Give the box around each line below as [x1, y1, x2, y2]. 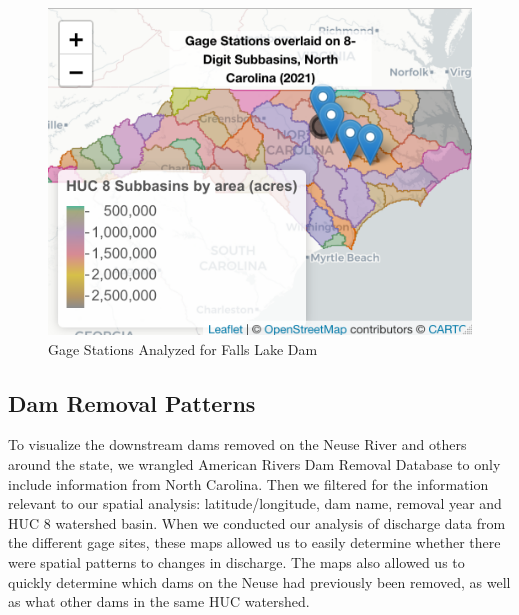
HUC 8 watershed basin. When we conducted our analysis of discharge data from [8, 512, 506, 533]
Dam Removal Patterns [8, 387, 256, 418]
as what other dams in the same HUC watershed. [8, 591, 310, 612]
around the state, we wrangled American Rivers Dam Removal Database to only [8, 454, 501, 475]
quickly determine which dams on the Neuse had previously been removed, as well [8, 571, 511, 592]
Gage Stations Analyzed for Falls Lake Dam [48, 338, 318, 359]
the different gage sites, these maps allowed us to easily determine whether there [8, 532, 501, 553]
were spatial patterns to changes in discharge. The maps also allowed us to [8, 552, 465, 572]
